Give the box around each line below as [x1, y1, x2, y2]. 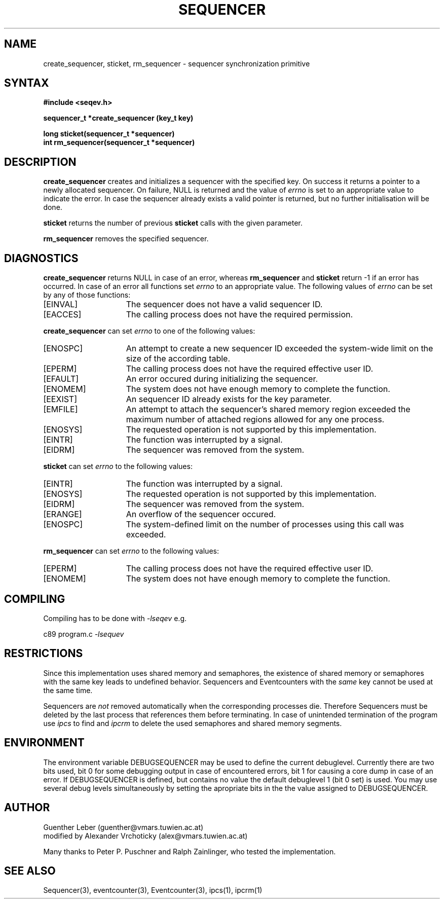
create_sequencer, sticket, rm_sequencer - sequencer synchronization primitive [43, 59, 310, 68]
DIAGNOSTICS [4, 251, 79, 265]
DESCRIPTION [4, 155, 77, 168]
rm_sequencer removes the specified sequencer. [43, 234, 209, 243]
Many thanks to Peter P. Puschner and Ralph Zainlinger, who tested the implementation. [43, 847, 336, 856]
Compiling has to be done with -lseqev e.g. [43, 613, 187, 623]
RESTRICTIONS [4, 647, 83, 660]
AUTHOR [4, 801, 50, 814]
